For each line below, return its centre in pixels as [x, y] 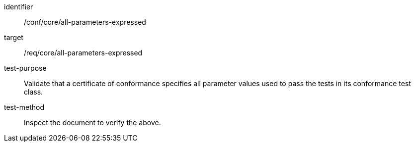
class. [34, 92]
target [14, 37]
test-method [24, 107]
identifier [19, 7]
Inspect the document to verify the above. [92, 122]
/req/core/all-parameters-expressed [83, 53]
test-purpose [25, 68]
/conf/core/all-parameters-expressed [85, 22]
